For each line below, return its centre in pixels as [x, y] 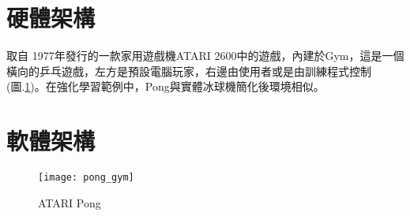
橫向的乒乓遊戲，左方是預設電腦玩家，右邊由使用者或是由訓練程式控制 [189, 71]
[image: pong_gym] [86, 178]
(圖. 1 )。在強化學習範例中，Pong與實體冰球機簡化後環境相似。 [166, 86]
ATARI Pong [70, 202]
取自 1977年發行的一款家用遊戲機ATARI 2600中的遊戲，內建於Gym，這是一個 [205, 56]
